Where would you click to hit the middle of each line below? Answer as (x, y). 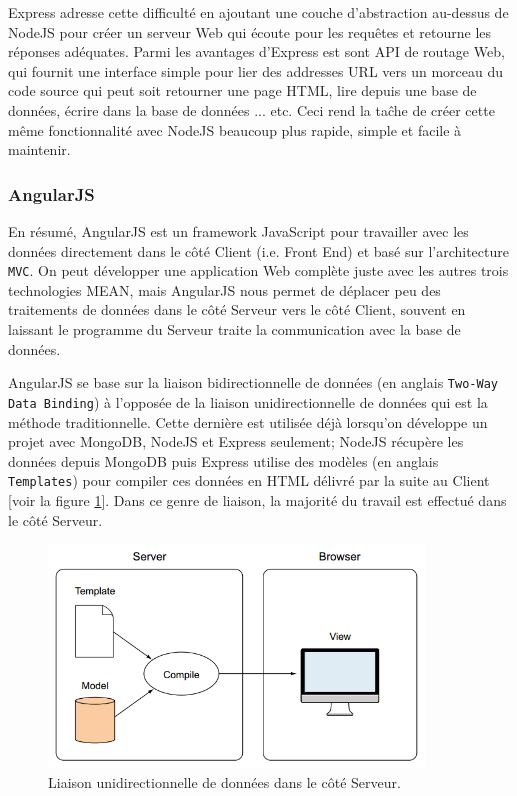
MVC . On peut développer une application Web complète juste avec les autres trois (258, 270)
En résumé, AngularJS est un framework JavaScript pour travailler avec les (238, 230)
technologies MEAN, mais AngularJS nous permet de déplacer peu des (224, 289)
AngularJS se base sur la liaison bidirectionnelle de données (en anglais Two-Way (253, 382)
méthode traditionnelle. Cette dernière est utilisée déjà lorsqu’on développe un (248, 421)
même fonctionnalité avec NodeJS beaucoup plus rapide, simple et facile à (235, 129)
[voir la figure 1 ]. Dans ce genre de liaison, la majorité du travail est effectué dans (257, 499)
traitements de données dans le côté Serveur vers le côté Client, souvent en (237, 309)
